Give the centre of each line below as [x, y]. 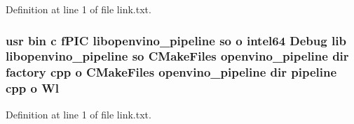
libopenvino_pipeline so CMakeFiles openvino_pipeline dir [177, 56]
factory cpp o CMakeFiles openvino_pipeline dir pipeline [171, 72]
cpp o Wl [32, 88]
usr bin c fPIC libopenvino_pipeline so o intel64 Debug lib [176, 40]
